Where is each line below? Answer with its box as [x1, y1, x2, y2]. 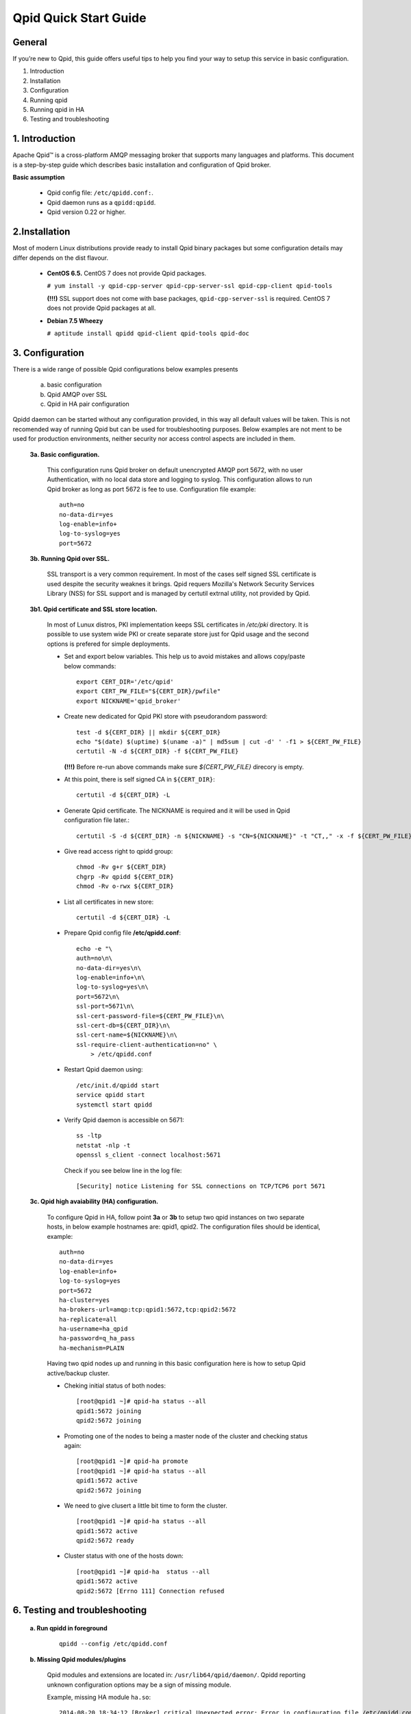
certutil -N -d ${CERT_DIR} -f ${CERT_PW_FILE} [76, 747, 239, 756]
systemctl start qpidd [76, 1100, 153, 1109]
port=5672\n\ [76, 993, 120, 1000]
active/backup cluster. [47, 1368, 110, 1377]
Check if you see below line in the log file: [64, 1166, 182, 1174]
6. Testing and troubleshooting [12, 1604, 147, 1616]
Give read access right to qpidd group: [64, 847, 173, 856]
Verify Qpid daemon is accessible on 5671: [64, 1116, 184, 1124]
